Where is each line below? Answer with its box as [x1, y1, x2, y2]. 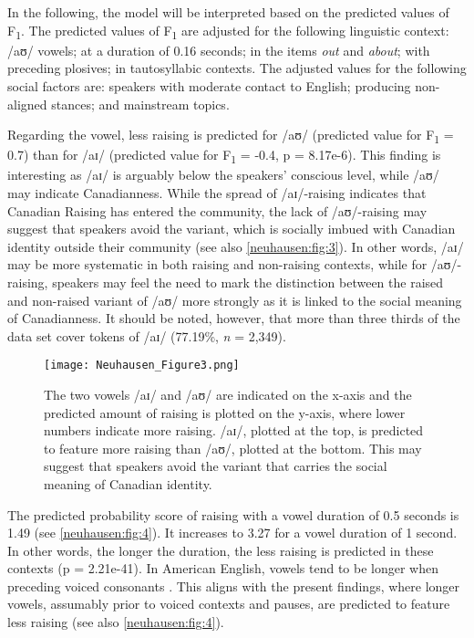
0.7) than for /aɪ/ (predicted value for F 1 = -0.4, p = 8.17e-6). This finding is [7, 145, 441, 167]
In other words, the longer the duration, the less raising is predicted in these [7, 540, 434, 560]
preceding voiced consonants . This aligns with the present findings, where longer [7, 576, 460, 595]
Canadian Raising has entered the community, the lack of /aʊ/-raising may [7, 201, 428, 220]
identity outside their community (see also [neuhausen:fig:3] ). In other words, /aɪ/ [7, 236, 464, 256]
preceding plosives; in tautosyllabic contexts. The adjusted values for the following [7, 58, 467, 78]
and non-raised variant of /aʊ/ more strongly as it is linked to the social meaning [7, 290, 462, 309]
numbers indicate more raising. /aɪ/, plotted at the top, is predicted [44, 421, 424, 440]
